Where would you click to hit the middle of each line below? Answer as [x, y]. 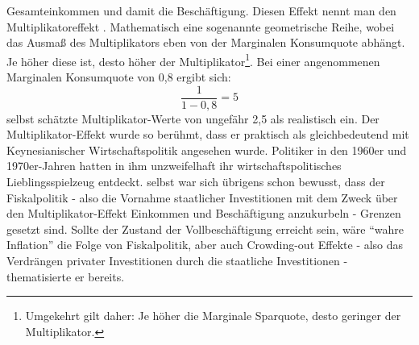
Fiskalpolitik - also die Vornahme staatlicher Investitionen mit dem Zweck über [202, 197]
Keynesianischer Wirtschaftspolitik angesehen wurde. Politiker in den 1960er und [207, 150]
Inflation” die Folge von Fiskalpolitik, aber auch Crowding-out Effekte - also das [205, 245]
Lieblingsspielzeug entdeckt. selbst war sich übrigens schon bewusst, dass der [196, 182]
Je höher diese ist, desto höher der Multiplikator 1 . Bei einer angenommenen [193, 60]
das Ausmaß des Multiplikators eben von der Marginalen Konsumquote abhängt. [206, 42]
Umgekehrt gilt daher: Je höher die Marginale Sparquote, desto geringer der [213, 316]
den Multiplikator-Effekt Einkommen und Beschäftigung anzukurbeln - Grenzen [204, 213]
